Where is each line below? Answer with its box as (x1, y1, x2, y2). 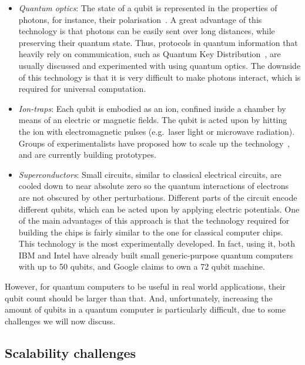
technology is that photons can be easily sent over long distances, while (18, 25, 275, 37)
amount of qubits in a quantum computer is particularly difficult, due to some (5, 303, 286, 316)
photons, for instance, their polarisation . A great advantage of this (18, 13, 262, 25)
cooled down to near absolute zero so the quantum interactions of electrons (18, 180, 289, 192)
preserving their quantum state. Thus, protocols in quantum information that (18, 36, 298, 48)
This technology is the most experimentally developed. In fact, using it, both (18, 237, 295, 250)
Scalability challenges (5, 343, 136, 361)
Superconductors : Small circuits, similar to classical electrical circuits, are (18, 168, 281, 180)
